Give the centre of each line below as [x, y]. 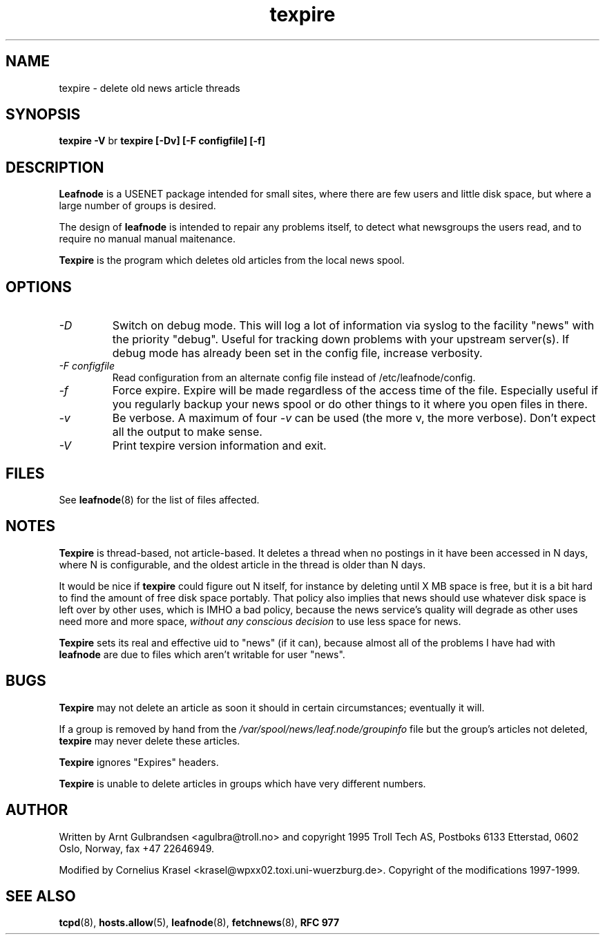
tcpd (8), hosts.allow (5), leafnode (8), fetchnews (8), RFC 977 [199, 923]
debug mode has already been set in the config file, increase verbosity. [297, 353]
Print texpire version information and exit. [219, 446]
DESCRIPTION [55, 167]
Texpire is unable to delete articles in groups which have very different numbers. [242, 783]
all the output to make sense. [187, 432]
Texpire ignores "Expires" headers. [139, 762]
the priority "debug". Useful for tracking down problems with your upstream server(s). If [341, 339]
